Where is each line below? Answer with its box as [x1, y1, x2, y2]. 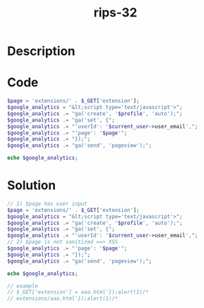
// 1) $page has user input [7, 200, 88, 207]
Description [7, 43, 76, 59]
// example [7, 283, 38, 289]
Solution [7, 178, 56, 193]
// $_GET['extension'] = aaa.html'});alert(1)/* [7, 289, 149, 296]
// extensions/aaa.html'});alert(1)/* [7, 295, 118, 303]
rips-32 [93, 5, 137, 21]
